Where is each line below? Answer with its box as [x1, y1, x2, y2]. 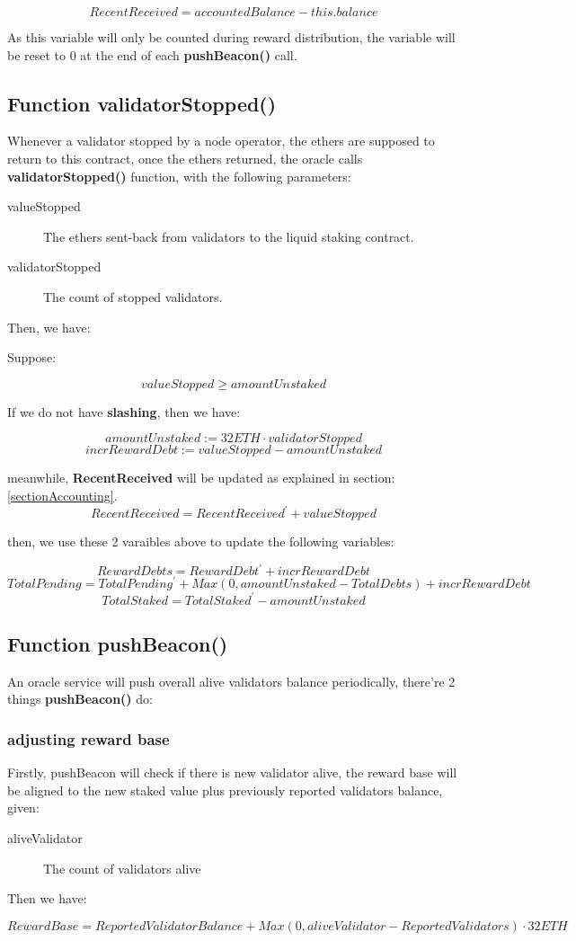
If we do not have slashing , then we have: [7, 402, 241, 421]
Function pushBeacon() [7, 630, 228, 658]
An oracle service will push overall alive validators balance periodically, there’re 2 [7, 671, 456, 690]
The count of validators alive [43, 858, 201, 877]
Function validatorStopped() [7, 89, 277, 117]
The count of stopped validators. [43, 287, 223, 306]
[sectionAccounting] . [7, 485, 118, 504]
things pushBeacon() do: [7, 689, 153, 708]
